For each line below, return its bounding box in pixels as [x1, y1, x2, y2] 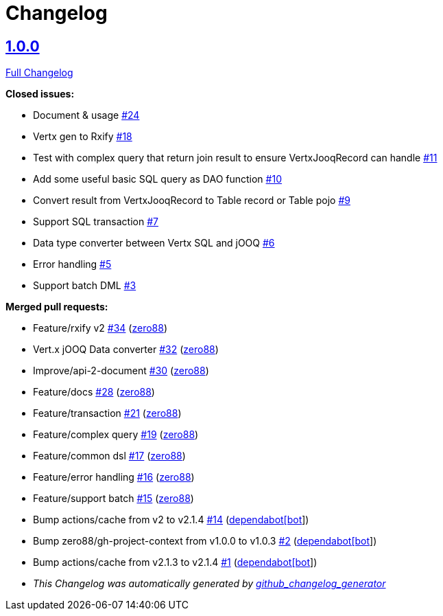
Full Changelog [5, 67, 73, 79]
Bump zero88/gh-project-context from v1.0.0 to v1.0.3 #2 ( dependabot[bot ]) [33, 535, 377, 547]
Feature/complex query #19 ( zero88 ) [33, 429, 199, 441]
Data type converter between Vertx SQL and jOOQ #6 [33, 237, 275, 249]
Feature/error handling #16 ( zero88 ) [33, 471, 195, 483]
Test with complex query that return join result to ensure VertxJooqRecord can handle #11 [33, 152, 438, 164]
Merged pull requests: [5, 301, 108, 313]
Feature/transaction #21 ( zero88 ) [33, 407, 182, 420]
